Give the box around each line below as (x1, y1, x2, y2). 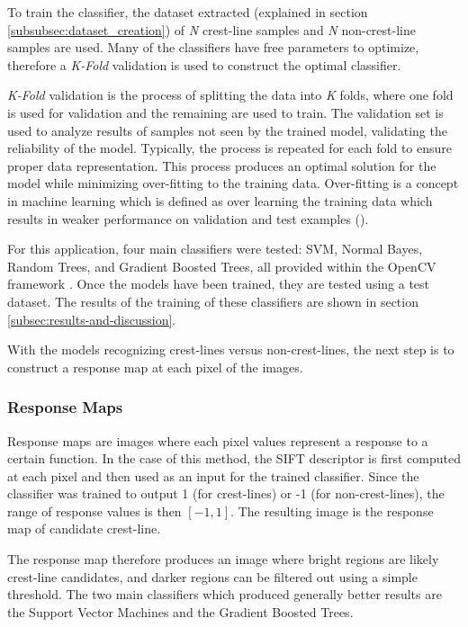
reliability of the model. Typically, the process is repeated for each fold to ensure (7, 139, 453, 157)
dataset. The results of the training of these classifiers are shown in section (7, 291, 418, 310)
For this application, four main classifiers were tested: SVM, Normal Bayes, (7, 239, 423, 258)
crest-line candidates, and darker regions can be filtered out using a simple (7, 567, 418, 586)
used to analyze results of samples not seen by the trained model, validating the (7, 121, 447, 139)
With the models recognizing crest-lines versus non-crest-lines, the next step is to (7, 340, 454, 359)
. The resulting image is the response (230, 501, 434, 520)
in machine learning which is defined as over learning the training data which (7, 191, 433, 210)
